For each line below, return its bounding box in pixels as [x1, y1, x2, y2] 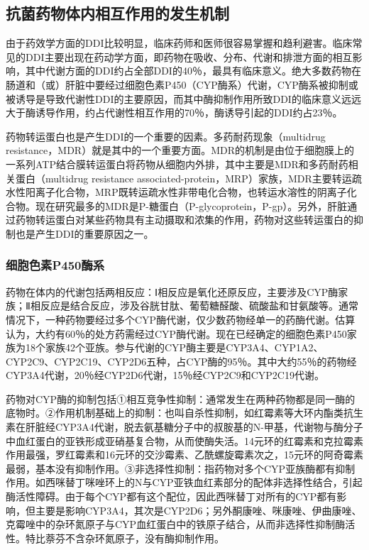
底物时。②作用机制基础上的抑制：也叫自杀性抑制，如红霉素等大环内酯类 [6, 405, 343, 420]
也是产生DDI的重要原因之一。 [15, 226, 154, 241]
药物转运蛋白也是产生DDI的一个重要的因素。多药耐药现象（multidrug [6, 128, 326, 143]
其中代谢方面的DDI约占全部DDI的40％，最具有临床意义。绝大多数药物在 [25, 63, 361, 78]
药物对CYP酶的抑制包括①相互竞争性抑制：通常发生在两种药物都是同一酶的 [6, 391, 356, 406]
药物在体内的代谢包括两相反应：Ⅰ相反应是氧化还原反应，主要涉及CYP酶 [6, 284, 338, 299]
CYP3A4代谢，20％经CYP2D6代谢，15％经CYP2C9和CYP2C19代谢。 [6, 368, 324, 383]
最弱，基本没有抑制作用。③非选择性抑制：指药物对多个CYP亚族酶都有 [6, 461, 336, 475]
